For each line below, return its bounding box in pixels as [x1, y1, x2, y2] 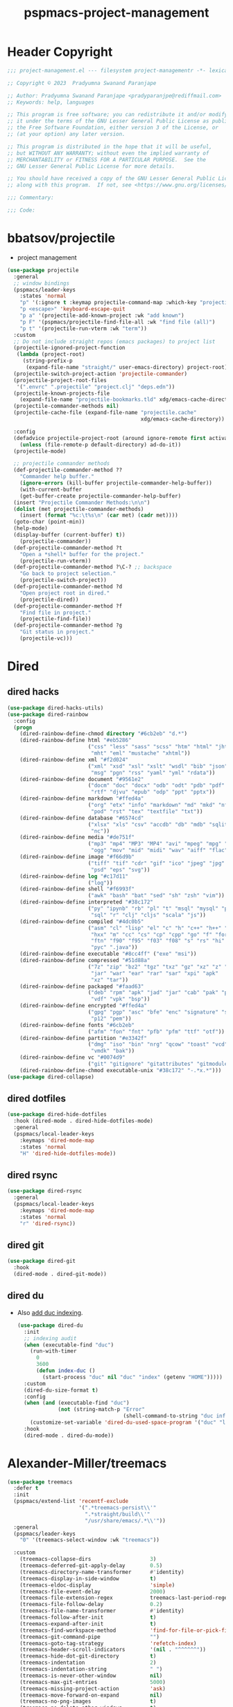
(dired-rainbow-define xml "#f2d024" [19, 756, 129, 763]
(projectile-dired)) [19, 596, 79, 603]
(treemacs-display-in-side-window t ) [19, 1575, 157, 1582]
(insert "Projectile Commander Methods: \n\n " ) [13, 499, 150, 506]
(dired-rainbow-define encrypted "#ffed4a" [19, 1002, 148, 1009]
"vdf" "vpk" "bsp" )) [91, 996, 150, 1003]
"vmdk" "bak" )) [91, 1048, 135, 1055]
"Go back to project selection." [19, 570, 116, 577]
